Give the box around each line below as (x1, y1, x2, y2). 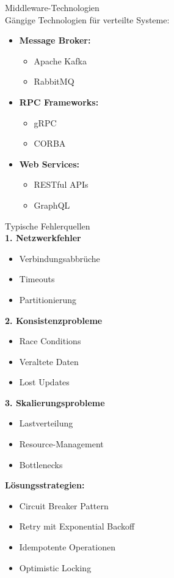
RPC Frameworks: (19, 95, 99, 108)
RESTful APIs (34, 178, 89, 191)
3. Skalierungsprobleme (5, 396, 105, 409)
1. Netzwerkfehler (5, 231, 81, 244)
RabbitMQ (34, 75, 74, 88)
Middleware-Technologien (5, 1, 100, 13)
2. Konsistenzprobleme (5, 314, 103, 326)
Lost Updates (19, 376, 70, 388)
